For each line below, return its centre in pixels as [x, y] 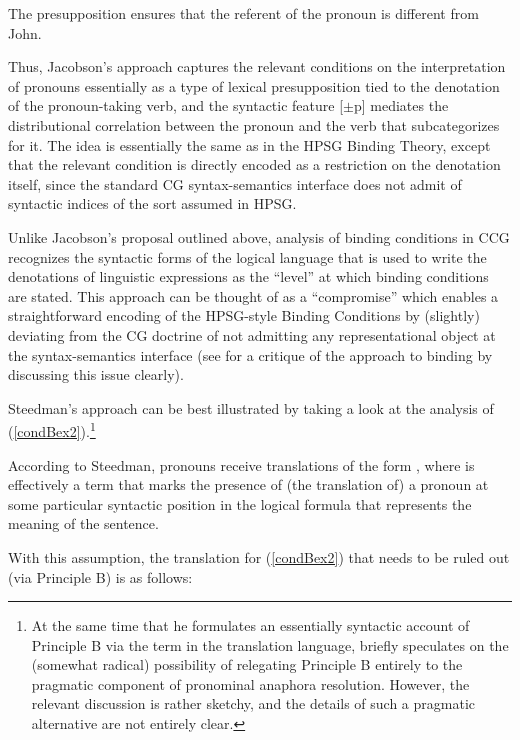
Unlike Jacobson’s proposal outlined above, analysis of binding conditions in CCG [259, 236]
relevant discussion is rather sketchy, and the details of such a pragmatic [253, 703]
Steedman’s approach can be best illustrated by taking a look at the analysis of [251, 407]
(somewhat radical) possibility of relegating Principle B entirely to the [247, 664]
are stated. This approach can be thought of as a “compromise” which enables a [253, 295]
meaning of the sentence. [83, 523]
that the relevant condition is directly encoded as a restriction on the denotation [254, 164]
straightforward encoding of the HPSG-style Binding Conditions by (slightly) [244, 315]
